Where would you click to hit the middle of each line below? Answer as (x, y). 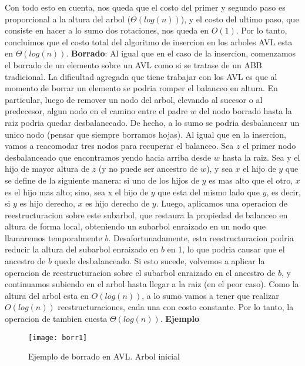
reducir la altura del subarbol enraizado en (82, 249)
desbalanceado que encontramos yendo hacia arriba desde (108, 157)
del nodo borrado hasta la (245, 111)
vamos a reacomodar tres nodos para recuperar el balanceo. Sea (119, 146)
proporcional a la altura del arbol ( (68, 19)
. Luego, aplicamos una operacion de (222, 203)
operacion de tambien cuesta (56, 319)
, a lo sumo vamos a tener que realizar (210, 295)
